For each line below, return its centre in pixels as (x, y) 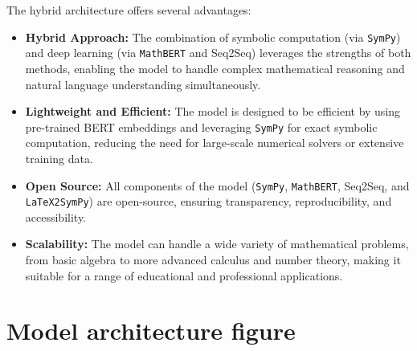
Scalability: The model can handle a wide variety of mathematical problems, (217, 244)
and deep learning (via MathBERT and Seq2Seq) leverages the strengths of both (218, 53)
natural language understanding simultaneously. (143, 84)
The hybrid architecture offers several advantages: (129, 10)
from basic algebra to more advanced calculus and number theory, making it (213, 260)
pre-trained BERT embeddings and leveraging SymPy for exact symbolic (201, 127)
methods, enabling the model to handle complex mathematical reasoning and (215, 68)
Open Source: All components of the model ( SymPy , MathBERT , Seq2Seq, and (217, 185)
